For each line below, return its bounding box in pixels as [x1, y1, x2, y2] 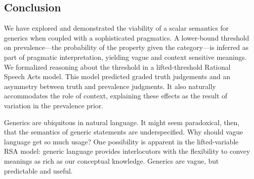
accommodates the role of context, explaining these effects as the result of [4, 90, 227, 101]
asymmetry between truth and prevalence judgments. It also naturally [4, 81, 216, 91]
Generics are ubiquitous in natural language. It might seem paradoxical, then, [4, 117, 240, 127]
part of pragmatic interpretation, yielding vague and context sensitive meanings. [4, 51, 247, 62]
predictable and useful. [4, 165, 73, 176]
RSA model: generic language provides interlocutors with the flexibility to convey [4, 146, 250, 156]
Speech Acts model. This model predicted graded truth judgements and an [4, 71, 230, 82]
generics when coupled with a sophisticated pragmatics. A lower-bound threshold [4, 32, 249, 43]
